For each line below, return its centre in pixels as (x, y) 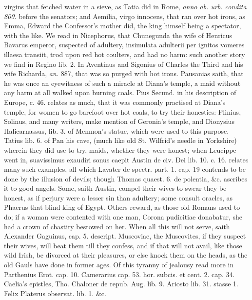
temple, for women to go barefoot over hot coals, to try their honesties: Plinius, (123, 111)
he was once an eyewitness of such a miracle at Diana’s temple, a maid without (122, 83)
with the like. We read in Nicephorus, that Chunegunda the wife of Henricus (118, 35)
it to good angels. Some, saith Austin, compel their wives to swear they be (115, 188)
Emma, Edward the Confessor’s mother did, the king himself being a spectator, (123, 26)
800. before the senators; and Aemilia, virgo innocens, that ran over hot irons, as (125, 16)
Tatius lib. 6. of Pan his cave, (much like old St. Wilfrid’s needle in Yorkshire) (120, 140)
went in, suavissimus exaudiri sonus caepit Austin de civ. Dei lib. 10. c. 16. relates (126, 159)
